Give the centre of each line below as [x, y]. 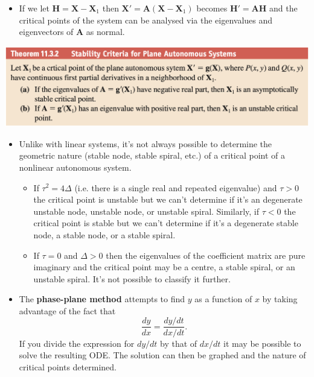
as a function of [223, 299]
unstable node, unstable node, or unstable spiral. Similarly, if [146, 211]
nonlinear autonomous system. [75, 167]
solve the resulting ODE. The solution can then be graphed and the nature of [162, 355]
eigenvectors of [46, 32]
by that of [179, 343]
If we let [34, 8]
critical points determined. [68, 366]
